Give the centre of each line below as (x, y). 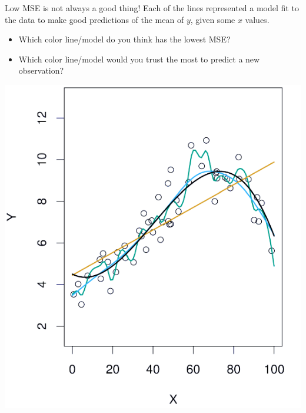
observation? (41, 70)
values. (257, 19)
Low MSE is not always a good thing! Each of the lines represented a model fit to (152, 8)
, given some (213, 19)
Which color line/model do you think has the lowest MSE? (124, 39)
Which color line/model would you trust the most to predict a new (139, 59)
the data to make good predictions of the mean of (94, 19)
